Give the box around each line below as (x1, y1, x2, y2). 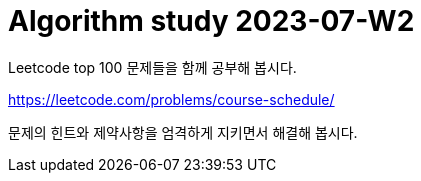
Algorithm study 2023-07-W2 (8, 4, 415, 38)
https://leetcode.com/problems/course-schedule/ (8, 90, 335, 108)
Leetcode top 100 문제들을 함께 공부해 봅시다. (8, 58, 297, 76)
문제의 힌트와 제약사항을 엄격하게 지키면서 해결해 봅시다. (8, 123, 358, 141)
